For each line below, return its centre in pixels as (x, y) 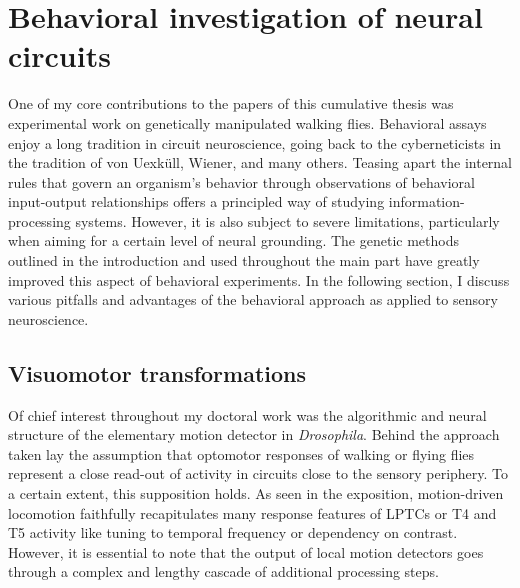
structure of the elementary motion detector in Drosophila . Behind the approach (254, 434)
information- (426, 201)
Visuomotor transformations (157, 372)
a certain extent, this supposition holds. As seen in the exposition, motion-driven (256, 493)
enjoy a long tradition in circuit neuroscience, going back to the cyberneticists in (255, 142)
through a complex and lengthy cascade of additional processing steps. (223, 571)
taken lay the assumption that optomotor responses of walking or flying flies (241, 453)
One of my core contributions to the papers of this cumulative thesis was (231, 103)
